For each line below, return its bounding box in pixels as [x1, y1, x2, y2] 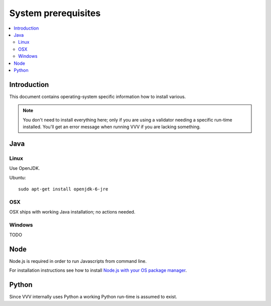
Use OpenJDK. [9, 165, 40, 171]
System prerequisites [9, 8, 101, 19]
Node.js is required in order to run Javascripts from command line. [9, 258, 147, 264]
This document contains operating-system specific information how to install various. [9, 93, 186, 99]
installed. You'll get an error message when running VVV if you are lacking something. [23, 124, 201, 130]
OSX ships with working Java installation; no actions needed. [9, 209, 135, 215]
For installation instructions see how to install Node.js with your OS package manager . [9, 267, 187, 273]
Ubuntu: [9, 174, 26, 180]
